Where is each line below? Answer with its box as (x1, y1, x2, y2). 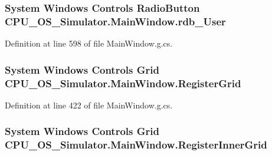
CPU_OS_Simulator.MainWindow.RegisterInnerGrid (5, 137, 267, 152)
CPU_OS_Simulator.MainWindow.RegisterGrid (5, 75, 241, 90)
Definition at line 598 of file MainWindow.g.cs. (5, 37, 173, 50)
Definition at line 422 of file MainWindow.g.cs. (5, 98, 173, 111)
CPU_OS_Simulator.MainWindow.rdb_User (5, 14, 226, 28)
